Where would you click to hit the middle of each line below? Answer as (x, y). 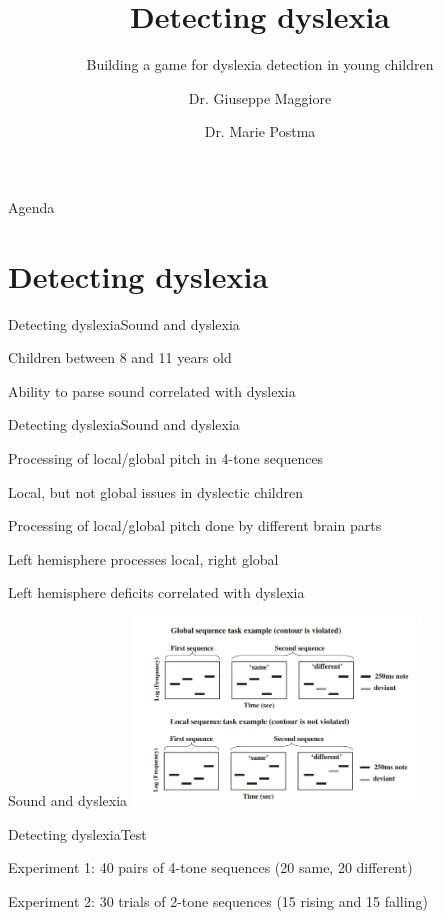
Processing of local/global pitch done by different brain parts (195, 525)
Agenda (31, 206)
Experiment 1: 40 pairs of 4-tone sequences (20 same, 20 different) (210, 867)
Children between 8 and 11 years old (120, 357)
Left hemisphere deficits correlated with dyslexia (156, 592)
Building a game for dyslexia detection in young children (260, 64)
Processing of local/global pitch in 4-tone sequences (166, 458)
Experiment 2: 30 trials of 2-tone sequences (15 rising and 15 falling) (218, 900)
